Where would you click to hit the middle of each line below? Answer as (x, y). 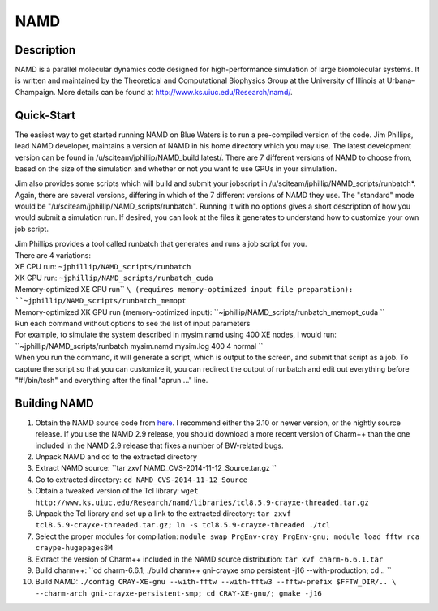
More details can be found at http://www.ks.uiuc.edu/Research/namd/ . (175, 92)
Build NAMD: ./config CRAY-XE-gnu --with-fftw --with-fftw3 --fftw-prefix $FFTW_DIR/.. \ (216, 582)
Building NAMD (55, 403)
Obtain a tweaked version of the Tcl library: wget (117, 491)
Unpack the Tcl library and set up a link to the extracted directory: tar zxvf (163, 513)
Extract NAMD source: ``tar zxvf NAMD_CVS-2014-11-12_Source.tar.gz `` (156, 468)
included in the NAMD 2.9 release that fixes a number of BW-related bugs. (159, 445)
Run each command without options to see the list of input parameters (133, 323)
